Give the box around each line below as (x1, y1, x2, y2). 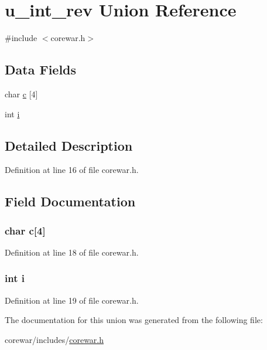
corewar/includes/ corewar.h (5, 333, 104, 345)
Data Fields (5, 60, 77, 79)
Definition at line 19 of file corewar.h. (5, 294, 139, 306)
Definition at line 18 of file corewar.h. (5, 246, 139, 258)
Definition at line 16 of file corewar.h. (5, 164, 139, 176)
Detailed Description (5, 136, 133, 154)
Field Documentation (5, 192, 136, 210)
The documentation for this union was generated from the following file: (5, 314, 263, 326)
